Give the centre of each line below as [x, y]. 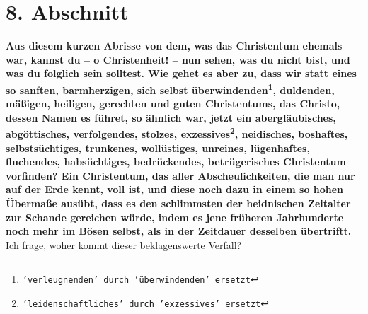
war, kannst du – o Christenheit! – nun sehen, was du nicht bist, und [178, 59]
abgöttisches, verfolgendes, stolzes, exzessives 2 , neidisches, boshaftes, [177, 133]
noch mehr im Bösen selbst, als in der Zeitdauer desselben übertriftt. [179, 231]
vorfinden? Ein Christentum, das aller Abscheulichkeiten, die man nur [180, 175]
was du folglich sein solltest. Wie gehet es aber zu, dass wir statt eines [181, 73]
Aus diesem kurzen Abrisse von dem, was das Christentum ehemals [174, 46]
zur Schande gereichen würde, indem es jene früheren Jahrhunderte [175, 217]
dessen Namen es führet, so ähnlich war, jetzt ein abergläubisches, [171, 117]
